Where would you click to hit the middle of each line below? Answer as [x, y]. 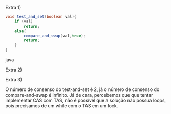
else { [20, 31]
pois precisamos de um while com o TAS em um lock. [62, 106]
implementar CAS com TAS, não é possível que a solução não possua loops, [86, 100]
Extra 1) [13, 7]
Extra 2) [14, 70]
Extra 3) [14, 79]
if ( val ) [24, 21]
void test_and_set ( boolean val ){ [41, 17]
